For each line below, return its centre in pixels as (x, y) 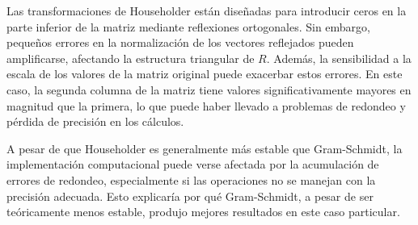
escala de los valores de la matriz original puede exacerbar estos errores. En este (205, 74)
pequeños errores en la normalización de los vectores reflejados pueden (180, 42)
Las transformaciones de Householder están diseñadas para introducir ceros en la (207, 10)
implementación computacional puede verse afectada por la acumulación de (193, 164)
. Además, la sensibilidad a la (339, 58)
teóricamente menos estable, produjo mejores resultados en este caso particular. (203, 212)
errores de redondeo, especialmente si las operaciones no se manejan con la (191, 179)
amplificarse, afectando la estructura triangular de (131, 58)
